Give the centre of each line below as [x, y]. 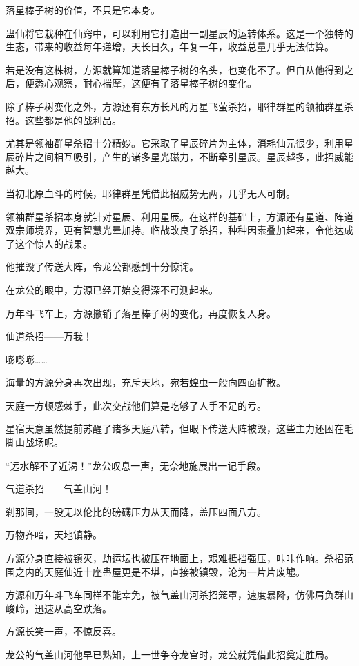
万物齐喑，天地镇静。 [54, 535]
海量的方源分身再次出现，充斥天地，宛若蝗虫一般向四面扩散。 [146, 382]
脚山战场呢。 [35, 442]
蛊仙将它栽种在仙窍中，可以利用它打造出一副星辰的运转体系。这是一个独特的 [179, 33]
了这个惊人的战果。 [49, 243]
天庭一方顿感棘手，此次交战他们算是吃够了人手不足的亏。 [136, 405]
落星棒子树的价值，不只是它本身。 [83, 10]
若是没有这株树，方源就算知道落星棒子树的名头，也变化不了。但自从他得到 [175, 69]
